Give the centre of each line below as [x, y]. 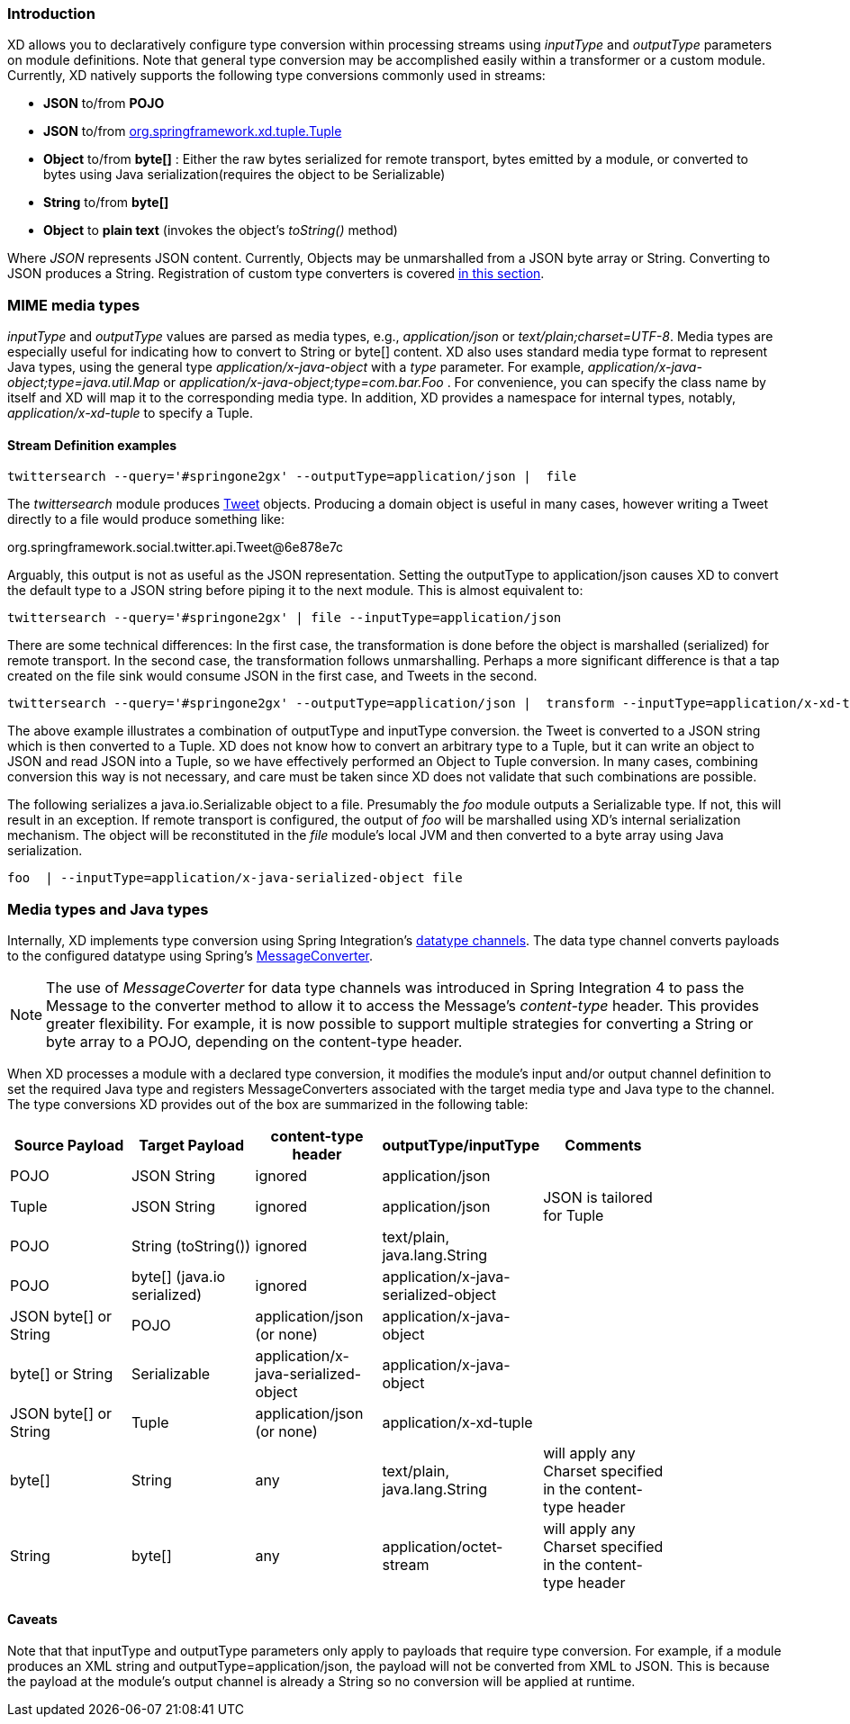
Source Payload [69, 1146]
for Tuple [574, 1216]
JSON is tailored [598, 1198]
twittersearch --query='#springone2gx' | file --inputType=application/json [285, 618]
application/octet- [443, 1547]
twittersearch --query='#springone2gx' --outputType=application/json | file [292, 477]
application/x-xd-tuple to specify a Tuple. [131, 413]
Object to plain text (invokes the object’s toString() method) [221, 230]
